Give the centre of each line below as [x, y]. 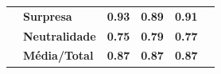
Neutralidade [60, 35]
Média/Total [58, 55]
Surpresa [48, 16]
